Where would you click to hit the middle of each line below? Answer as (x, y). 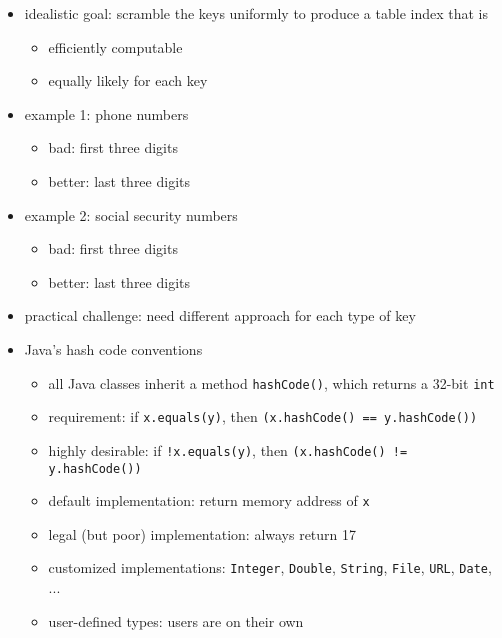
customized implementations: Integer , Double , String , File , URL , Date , (270, 567)
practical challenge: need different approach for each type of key (220, 315)
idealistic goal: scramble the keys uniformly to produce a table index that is (256, 13)
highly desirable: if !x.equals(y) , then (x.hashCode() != (228, 449)
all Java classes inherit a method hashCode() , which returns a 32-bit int (271, 382)
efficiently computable (115, 46)
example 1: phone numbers (106, 113)
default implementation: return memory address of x (209, 500)
